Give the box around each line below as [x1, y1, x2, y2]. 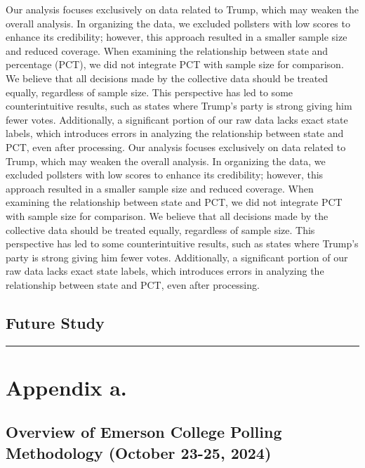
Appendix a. [6, 372, 127, 401]
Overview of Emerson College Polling [6, 421, 282, 443]
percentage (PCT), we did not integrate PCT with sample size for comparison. [6, 57, 344, 72]
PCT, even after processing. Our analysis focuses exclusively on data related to [6, 139, 346, 154]
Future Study [6, 311, 105, 333]
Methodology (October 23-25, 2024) [6, 441, 272, 463]
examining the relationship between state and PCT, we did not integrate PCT [6, 195, 343, 209]
